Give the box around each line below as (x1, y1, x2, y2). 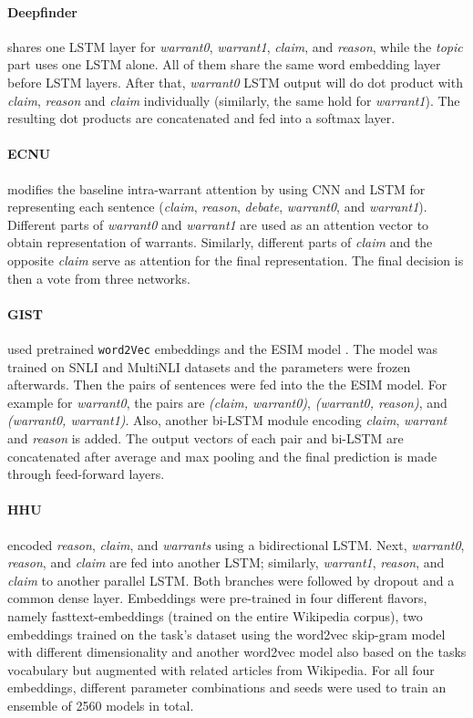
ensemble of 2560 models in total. (7, 695, 194, 714)
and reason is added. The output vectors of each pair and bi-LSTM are (7, 428, 404, 447)
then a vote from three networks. (7, 268, 190, 287)
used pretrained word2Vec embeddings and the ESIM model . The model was (7, 338, 437, 358)
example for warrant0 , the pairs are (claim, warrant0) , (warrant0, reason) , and (7, 392, 447, 411)
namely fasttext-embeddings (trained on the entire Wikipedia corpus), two (7, 606, 423, 625)
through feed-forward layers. (7, 464, 165, 484)
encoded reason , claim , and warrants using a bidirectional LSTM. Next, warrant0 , (7, 535, 465, 554)
